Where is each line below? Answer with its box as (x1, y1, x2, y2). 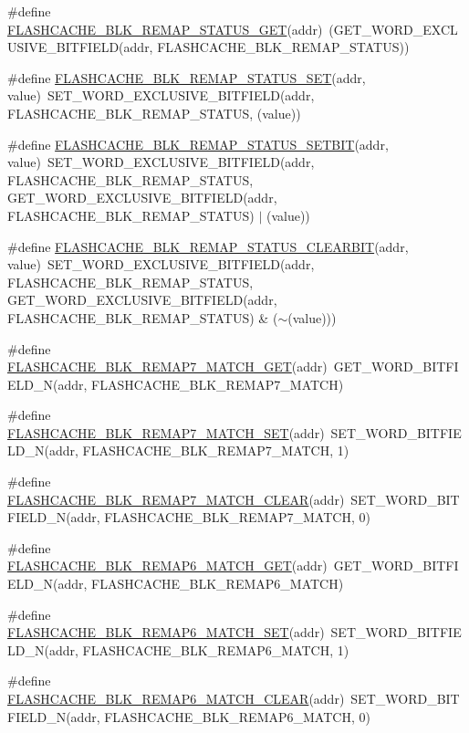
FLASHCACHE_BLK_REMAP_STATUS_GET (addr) (7, 19, 323, 38)
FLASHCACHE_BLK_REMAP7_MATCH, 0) (104, 508, 370, 527)
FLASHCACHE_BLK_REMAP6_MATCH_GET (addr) (7, 556, 328, 575)
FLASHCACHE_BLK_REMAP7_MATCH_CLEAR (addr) (7, 489, 345, 508)
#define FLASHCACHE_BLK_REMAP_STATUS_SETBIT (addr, (7, 134, 389, 153)
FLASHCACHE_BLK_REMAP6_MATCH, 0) (104, 707, 370, 726)
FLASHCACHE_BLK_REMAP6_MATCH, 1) (82, 640, 349, 659)
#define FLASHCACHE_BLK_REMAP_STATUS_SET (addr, (7, 68, 366, 87)
